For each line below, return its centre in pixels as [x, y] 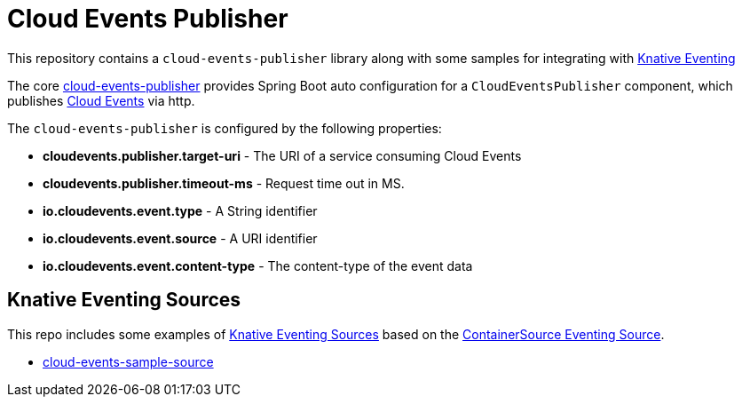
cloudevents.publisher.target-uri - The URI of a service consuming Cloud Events [282, 155]
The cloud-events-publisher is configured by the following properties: [225, 128]
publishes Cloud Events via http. [101, 100]
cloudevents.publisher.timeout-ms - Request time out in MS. [224, 183]
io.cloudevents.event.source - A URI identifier [180, 238]
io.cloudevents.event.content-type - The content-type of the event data [258, 265]
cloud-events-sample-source [128, 361]
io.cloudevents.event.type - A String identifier [180, 210]
